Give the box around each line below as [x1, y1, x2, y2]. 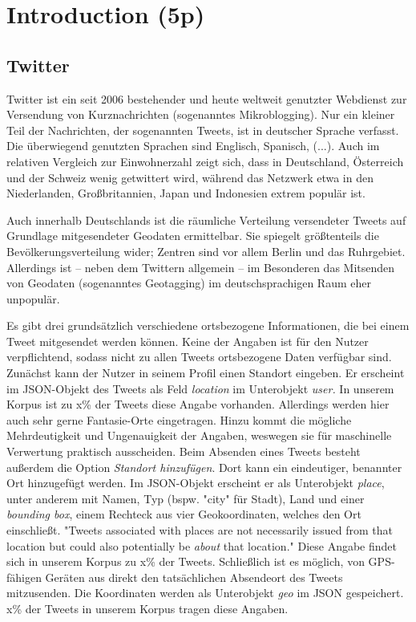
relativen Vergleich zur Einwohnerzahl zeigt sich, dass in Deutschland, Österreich [6, 152, 404, 169]
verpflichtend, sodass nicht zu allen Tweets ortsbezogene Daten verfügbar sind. [6, 348, 392, 365]
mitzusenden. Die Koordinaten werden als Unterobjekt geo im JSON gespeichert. [6, 584, 404, 601]
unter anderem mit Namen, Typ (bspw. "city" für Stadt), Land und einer [6, 490, 365, 506]
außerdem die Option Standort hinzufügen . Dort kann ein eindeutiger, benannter [6, 458, 402, 475]
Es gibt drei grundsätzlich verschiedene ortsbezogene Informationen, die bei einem [6, 317, 410, 334]
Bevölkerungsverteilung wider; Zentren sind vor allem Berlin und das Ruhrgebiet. [6, 242, 406, 259]
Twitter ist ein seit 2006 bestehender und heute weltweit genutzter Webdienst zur [6, 90, 407, 107]
